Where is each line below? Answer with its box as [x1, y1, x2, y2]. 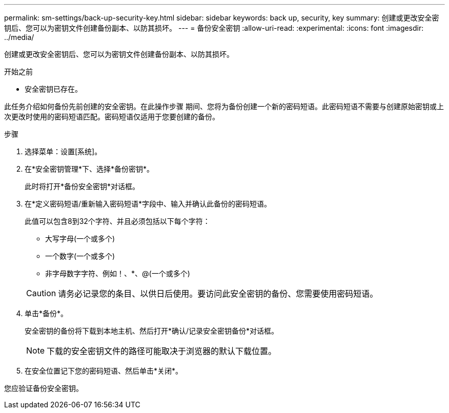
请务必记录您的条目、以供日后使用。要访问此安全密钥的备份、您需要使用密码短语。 [58, 288, 378, 299]
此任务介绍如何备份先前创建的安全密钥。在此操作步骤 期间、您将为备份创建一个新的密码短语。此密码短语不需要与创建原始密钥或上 [4, 102, 444, 111]
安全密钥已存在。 [25, 85, 82, 93]
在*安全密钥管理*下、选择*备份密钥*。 [25, 164, 154, 173]
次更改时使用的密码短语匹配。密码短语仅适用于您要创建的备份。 [4, 112, 219, 121]
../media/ [4, 33, 34, 42]
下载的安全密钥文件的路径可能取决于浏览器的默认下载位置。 [47, 346, 277, 356]
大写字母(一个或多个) [45, 234, 115, 243]
